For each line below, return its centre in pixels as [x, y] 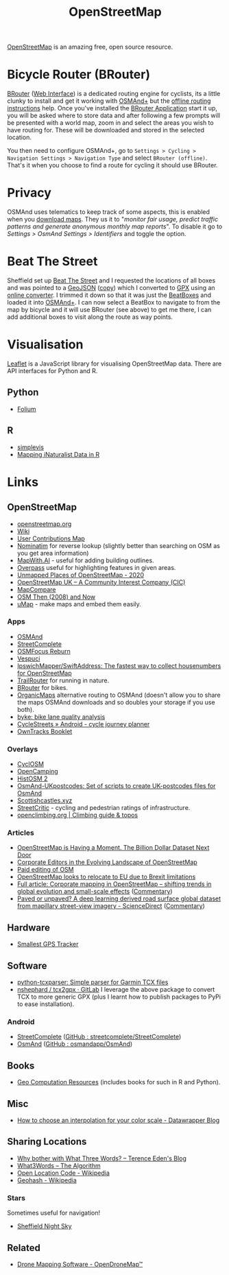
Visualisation [45, 345]
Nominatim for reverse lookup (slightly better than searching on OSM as [119, 545]
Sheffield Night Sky [44, 1226]
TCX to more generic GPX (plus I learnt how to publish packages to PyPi [119, 997]
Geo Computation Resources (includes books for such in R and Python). [119, 1082]
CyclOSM [31, 764]
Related [24, 1248]
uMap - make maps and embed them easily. [79, 604]
